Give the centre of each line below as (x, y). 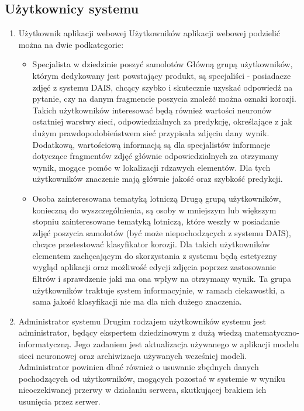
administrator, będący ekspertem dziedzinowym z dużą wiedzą (130, 332)
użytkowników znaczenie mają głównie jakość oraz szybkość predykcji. (158, 179)
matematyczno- (272, 332)
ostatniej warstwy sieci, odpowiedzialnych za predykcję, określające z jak (162, 121)
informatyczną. (45, 344)
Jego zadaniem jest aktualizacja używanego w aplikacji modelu (187, 344)
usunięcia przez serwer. (59, 401)
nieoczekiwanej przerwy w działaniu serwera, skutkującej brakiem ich (142, 390)
